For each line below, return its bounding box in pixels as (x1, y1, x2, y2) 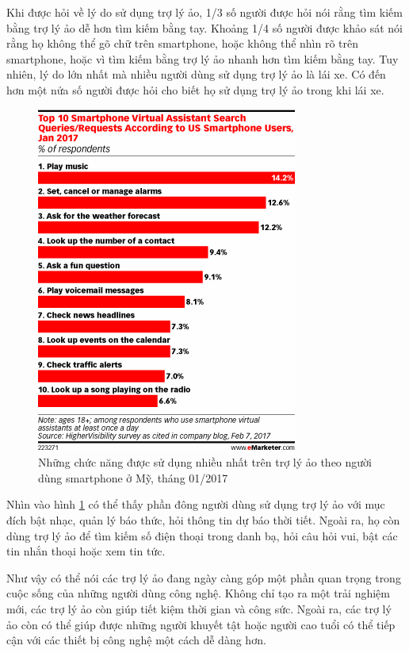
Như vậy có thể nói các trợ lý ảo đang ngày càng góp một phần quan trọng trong (6, 569, 401, 586)
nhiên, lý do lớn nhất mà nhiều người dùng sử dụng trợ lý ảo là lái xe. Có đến (6, 66, 386, 83)
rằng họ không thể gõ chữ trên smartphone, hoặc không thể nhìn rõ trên (6, 35, 359, 52)
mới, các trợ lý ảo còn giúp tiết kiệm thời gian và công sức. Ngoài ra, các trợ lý (6, 600, 392, 617)
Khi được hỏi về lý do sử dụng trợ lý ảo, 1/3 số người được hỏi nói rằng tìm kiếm (6, 4, 403, 20)
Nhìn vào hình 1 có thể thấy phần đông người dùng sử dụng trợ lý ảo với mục (6, 496, 385, 513)
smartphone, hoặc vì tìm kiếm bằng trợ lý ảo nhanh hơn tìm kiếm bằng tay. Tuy (6, 50, 399, 67)
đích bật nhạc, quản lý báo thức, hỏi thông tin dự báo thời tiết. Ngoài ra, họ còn (6, 511, 400, 528)
